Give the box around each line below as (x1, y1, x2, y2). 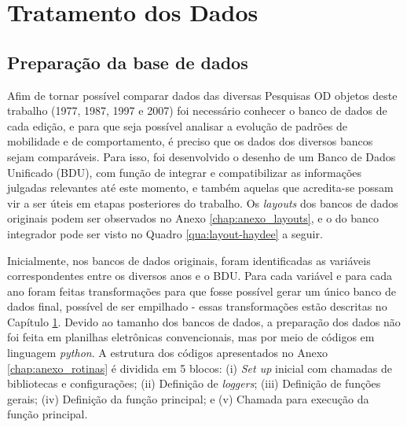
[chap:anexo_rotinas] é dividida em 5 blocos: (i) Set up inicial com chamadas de (7, 359, 393, 376)
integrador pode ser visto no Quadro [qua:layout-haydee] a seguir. (7, 225, 323, 241)
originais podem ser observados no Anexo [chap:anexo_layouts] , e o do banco (7, 210, 379, 226)
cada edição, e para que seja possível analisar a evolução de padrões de (7, 117, 347, 134)
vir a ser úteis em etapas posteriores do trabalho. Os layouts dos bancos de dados (7, 194, 398, 211)
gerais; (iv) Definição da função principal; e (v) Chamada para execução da (7, 390, 369, 407)
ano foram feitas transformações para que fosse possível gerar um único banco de (7, 282, 397, 299)
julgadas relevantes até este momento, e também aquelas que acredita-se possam (7, 179, 394, 196)
